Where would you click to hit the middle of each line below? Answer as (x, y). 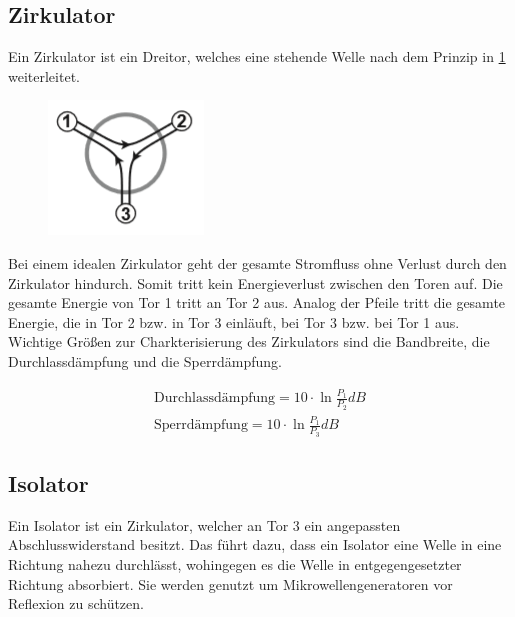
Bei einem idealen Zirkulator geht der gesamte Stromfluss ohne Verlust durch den (257, 262)
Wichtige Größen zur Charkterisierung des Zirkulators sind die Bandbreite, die (249, 341)
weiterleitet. (44, 75)
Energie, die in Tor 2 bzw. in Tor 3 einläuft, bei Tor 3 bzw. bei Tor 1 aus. (234, 321)
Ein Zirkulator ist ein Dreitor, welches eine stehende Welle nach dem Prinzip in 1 (257, 56)
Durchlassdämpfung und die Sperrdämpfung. (145, 360)
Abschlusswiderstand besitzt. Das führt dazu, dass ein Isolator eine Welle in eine (255, 544)
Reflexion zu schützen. (76, 603)
